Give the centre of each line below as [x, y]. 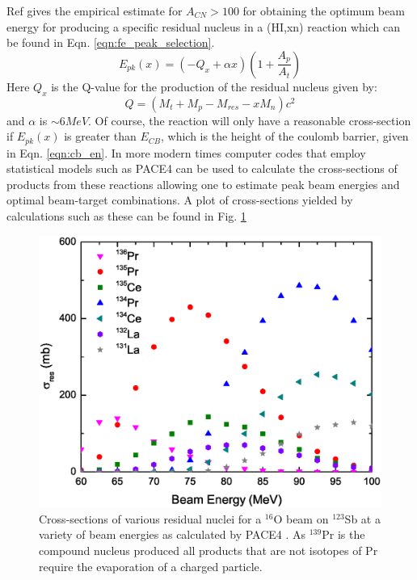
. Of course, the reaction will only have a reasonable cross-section [250, 120]
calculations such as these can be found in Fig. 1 [126, 216]
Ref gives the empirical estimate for [95, 11]
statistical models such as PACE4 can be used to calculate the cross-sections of [202, 168]
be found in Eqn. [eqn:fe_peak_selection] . [111, 42]
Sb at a [362, 518]
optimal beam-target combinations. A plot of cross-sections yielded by [180, 200]
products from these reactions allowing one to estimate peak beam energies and [203, 184]
